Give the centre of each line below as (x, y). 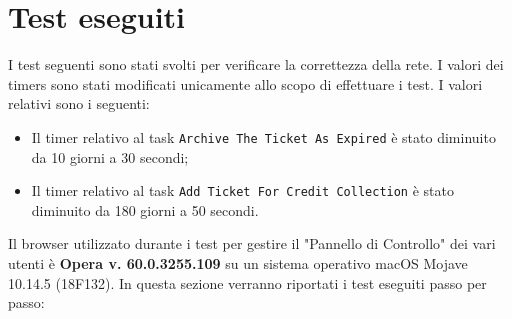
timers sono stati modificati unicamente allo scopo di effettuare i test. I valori (245, 83)
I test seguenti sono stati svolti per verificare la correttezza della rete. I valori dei (256, 64)
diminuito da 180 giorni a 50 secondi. (145, 209)
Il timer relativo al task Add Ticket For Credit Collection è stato (242, 190)
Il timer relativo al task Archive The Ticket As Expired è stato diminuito (263, 136)
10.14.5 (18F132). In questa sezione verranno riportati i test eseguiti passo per (247, 282)
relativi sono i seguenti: (79, 103)
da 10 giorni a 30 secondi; (110, 156)
